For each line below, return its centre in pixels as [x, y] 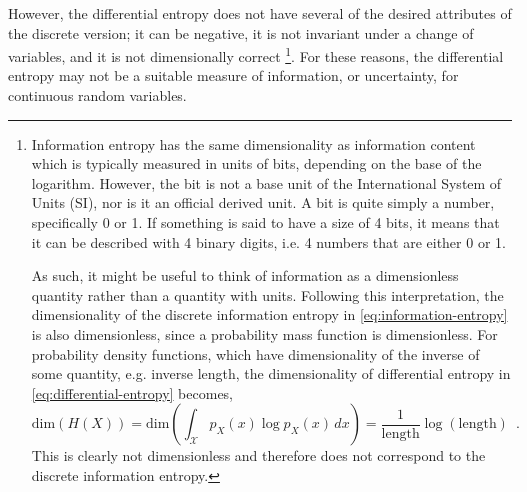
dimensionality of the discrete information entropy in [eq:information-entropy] [269, 314]
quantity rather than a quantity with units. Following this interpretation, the [267, 294]
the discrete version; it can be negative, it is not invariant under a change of [241, 32]
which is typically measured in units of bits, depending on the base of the [256, 163]
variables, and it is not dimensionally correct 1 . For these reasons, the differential [256, 54]
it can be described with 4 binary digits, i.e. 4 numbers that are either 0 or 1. [268, 241]
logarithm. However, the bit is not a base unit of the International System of [266, 182]
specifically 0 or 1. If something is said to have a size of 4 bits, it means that [265, 222]
